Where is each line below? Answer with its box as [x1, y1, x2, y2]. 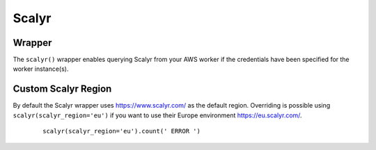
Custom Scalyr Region [13, 83, 112, 95]
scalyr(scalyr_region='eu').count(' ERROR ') [42, 127, 201, 135]
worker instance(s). [13, 65, 69, 73]
